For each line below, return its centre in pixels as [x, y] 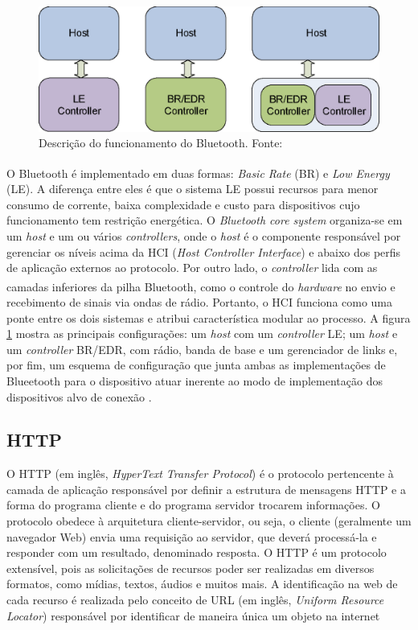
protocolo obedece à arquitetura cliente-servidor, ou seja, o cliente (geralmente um [209, 521]
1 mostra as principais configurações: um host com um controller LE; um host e [202, 334]
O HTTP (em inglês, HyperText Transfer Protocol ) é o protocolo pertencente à [200, 474]
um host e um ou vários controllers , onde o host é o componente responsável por [204, 235]
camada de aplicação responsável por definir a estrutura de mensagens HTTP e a [206, 489]
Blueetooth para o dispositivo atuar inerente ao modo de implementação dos [195, 380]
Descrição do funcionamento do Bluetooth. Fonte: [161, 143]
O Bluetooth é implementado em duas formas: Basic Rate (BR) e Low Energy [198, 173]
